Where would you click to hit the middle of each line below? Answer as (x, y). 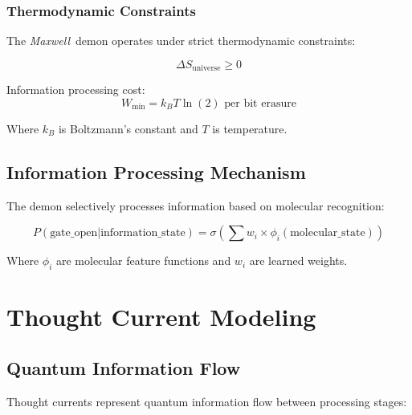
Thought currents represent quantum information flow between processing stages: (207, 401)
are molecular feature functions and (143, 260)
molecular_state (328, 233)
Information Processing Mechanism (156, 171)
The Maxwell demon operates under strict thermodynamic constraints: (181, 41)
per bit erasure (260, 103)
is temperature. (250, 128)
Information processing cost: (76, 90)
